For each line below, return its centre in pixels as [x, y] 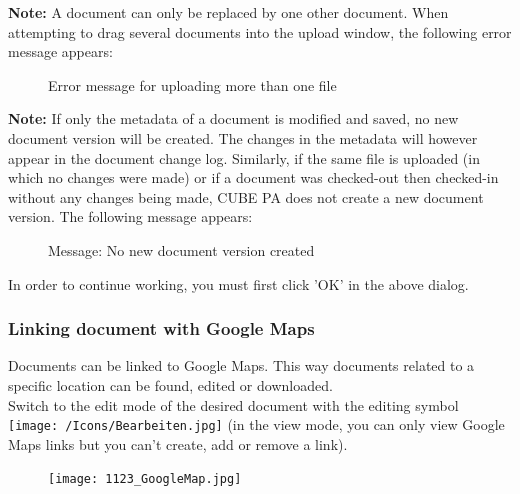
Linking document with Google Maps [161, 328]
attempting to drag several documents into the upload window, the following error [260, 31]
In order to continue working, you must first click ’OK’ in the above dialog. [238, 283]
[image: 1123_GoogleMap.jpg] [145, 479]
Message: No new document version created [181, 249]
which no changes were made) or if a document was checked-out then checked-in [253, 177]
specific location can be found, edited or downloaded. [170, 384]
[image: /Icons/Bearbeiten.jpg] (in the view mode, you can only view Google [256, 424]
